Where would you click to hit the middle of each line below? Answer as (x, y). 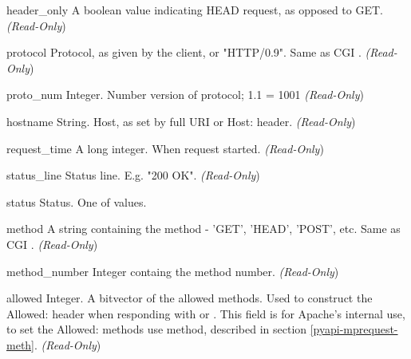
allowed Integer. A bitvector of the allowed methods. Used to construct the (190, 298)
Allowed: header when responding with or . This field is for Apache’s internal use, (206, 313)
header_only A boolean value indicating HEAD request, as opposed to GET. (195, 10)
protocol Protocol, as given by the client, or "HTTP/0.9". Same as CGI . (184, 52)
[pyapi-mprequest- (354, 329)
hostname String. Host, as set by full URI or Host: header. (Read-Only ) (181, 121)
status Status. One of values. (77, 201)
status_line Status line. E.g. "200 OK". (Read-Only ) (133, 175)
